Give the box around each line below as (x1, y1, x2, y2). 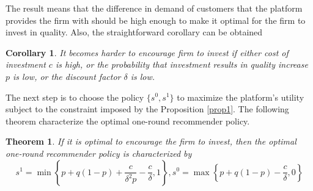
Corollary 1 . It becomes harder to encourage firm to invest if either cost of (6, 46, 289, 59)
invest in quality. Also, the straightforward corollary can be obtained (6, 26, 263, 38)
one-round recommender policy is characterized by (6, 146, 192, 159)
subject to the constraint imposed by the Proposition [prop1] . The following (6, 103, 289, 115)
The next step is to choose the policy (6, 90, 144, 103)
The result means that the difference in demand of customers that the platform (6, 2, 303, 14)
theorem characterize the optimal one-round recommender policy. (6, 114, 250, 127)
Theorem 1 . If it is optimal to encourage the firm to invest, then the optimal (6, 135, 296, 148)
